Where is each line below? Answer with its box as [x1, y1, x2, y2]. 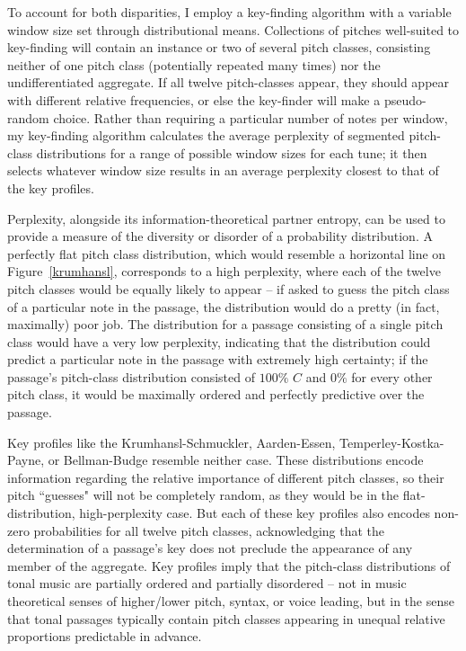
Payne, [7, 450, 45, 469]
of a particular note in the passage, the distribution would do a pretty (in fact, [7, 297, 440, 316]
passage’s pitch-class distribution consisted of [7, 367, 255, 386]
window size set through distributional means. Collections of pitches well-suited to [7, 20, 460, 39]
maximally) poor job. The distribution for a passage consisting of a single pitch [7, 315, 444, 334]
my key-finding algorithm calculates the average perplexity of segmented [7, 126, 405, 145]
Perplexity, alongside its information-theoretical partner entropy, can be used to [7, 209, 445, 227]
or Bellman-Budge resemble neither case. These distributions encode [48, 450, 424, 469]
